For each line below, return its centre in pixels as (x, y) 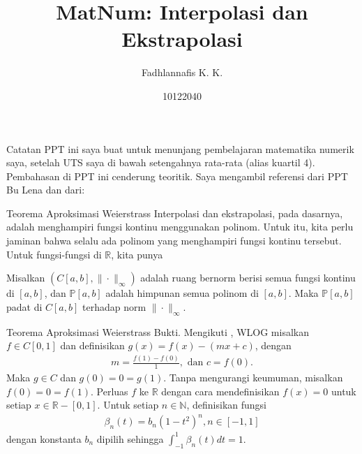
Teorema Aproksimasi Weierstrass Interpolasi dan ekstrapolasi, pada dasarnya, (175, 213)
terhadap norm (114, 306)
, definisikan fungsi (226, 405)
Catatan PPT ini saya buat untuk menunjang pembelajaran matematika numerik (180, 148)
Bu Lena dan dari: (46, 190)
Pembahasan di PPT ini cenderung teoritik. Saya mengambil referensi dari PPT (177, 176)
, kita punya (137, 254)
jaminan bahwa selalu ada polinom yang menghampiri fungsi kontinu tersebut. (174, 241)
